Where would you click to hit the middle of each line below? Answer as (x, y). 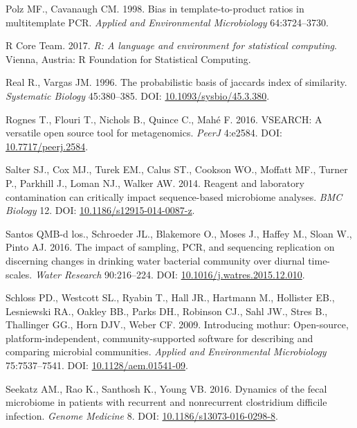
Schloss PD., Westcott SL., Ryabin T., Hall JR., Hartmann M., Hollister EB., (170, 297)
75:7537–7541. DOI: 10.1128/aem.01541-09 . (97, 365)
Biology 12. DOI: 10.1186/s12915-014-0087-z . (100, 210)
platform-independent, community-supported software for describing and (159, 338)
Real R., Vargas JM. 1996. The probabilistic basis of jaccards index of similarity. (176, 82)
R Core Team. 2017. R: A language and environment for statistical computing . (171, 45)
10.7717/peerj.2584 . (47, 146)
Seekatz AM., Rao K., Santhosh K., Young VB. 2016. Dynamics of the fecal (166, 388)
